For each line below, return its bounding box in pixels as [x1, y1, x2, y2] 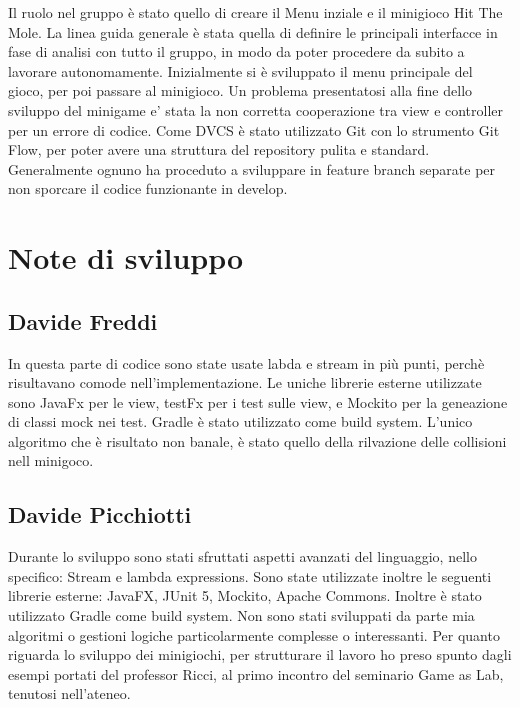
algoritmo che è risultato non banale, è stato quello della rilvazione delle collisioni [8, 430, 507, 451]
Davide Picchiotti [8, 499, 192, 530]
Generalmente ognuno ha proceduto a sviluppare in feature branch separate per [8, 158, 496, 179]
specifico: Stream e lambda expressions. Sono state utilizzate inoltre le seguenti [8, 565, 492, 586]
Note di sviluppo [8, 237, 244, 278]
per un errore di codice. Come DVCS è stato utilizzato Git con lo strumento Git [8, 119, 500, 140]
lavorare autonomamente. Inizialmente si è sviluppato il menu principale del [8, 60, 473, 81]
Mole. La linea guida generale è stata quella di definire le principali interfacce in [8, 21, 498, 42]
